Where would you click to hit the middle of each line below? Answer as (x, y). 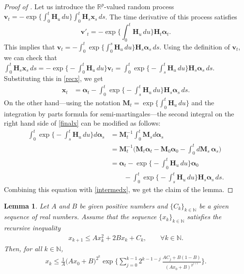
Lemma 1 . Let (26, 205)
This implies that (30, 46)
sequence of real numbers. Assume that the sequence (80, 217)
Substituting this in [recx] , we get (53, 78)
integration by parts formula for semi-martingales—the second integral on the (119, 113)
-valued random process (139, 6)
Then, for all (23, 249)
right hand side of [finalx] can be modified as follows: (82, 123)
